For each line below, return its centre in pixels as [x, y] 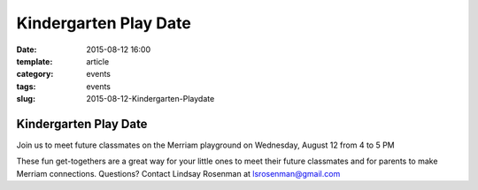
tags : [26, 86]
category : [35, 74]
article [98, 61]
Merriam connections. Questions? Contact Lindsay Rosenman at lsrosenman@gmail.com [178, 173]
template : [35, 61]
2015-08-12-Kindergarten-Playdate [150, 99]
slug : [26, 99]
